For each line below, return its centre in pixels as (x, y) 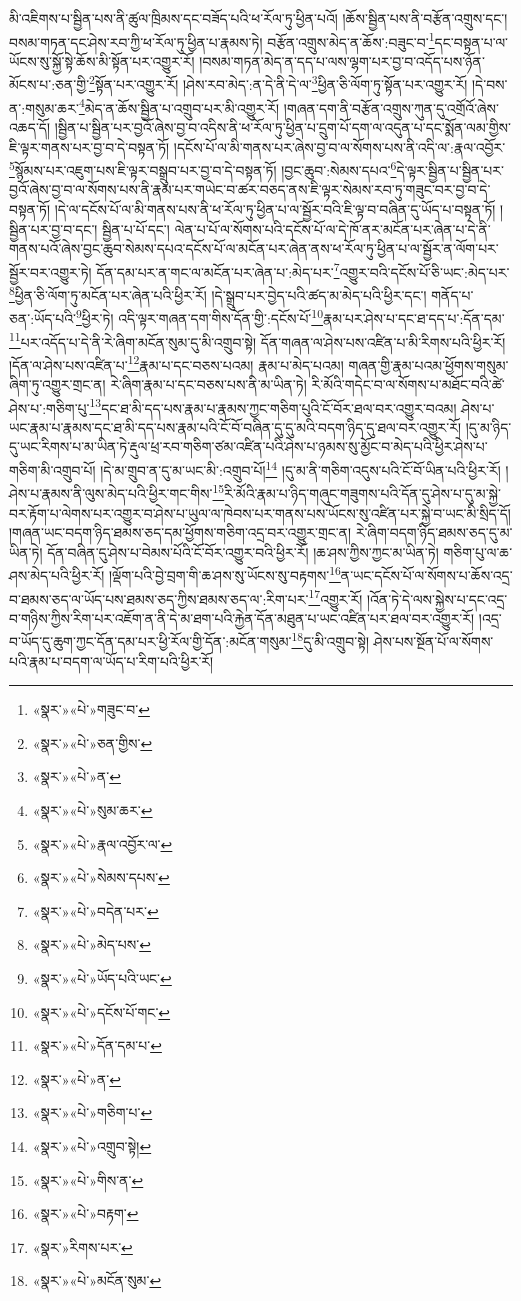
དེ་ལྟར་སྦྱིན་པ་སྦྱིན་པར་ (450, 169)
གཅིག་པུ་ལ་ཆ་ (478, 551)
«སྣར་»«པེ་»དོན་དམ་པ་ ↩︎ (97, 1045)
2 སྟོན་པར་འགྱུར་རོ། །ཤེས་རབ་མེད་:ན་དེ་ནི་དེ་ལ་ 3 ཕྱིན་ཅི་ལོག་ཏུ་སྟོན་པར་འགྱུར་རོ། (278, 83)
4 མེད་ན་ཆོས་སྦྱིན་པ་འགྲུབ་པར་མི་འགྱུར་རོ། (179, 106)
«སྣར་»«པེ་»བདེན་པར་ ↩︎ (95, 910)
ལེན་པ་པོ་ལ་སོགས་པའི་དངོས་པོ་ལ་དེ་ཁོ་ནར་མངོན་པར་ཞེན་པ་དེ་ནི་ (332, 228)
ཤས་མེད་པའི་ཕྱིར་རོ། (57, 574)
